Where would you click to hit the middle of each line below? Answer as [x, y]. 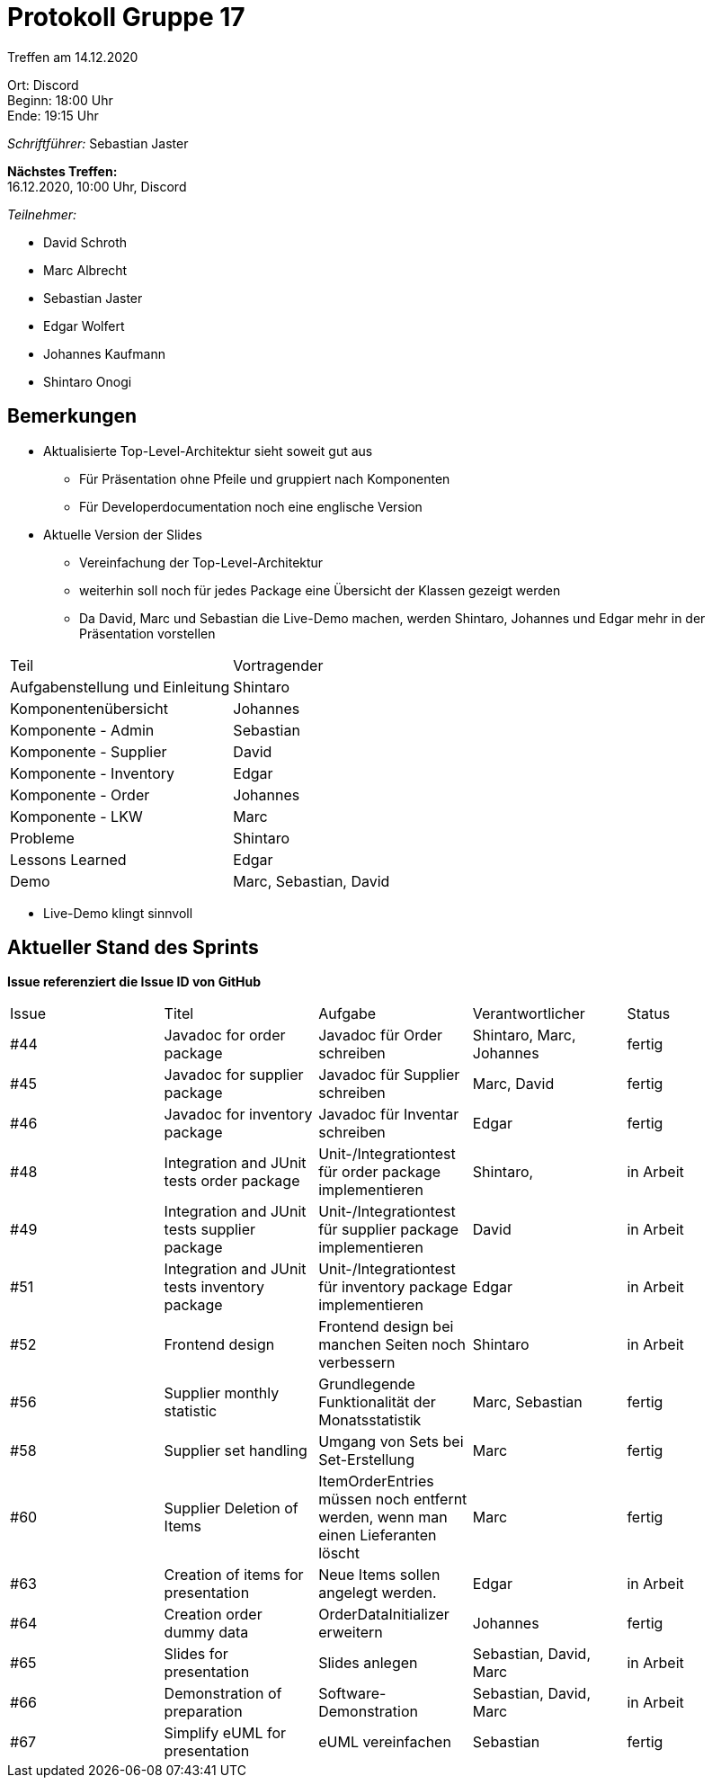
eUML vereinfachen [385, 1742]
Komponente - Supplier [89, 751]
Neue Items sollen [379, 1575]
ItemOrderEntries [376, 1482]
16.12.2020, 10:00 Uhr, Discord [97, 186]
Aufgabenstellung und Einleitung [120, 687]
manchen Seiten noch [392, 1345]
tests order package [232, 1181]
